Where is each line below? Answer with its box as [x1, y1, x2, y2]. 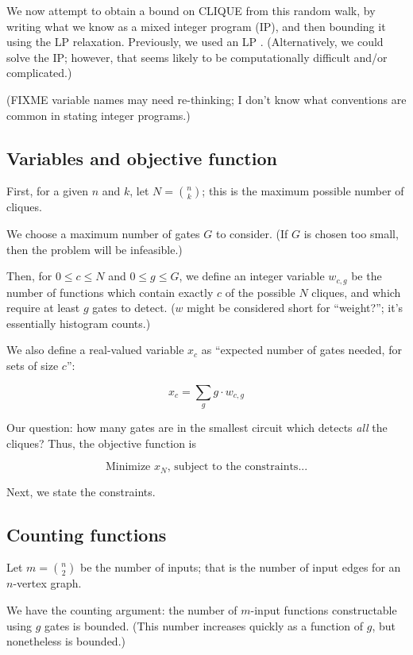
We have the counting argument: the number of [6, 601, 237, 618]
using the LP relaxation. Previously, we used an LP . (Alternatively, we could [6, 33, 384, 50]
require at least [6, 299, 80, 316]
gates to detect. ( [92, 299, 176, 316]
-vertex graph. [13, 575, 82, 591]
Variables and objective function [6, 145, 277, 170]
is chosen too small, [303, 225, 399, 241]
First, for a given [6, 183, 89, 199]
